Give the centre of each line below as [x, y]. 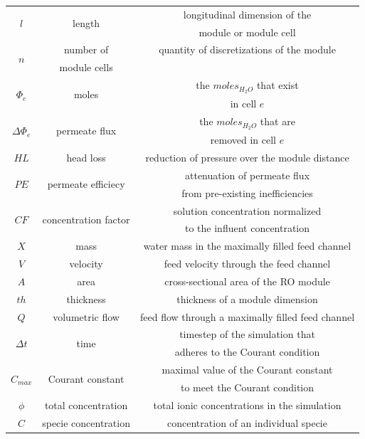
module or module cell [247, 32]
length [86, 23]
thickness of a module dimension [247, 298]
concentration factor [86, 219]
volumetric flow [86, 316]
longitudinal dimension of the [247, 14]
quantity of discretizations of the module [247, 49]
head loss [86, 158]
